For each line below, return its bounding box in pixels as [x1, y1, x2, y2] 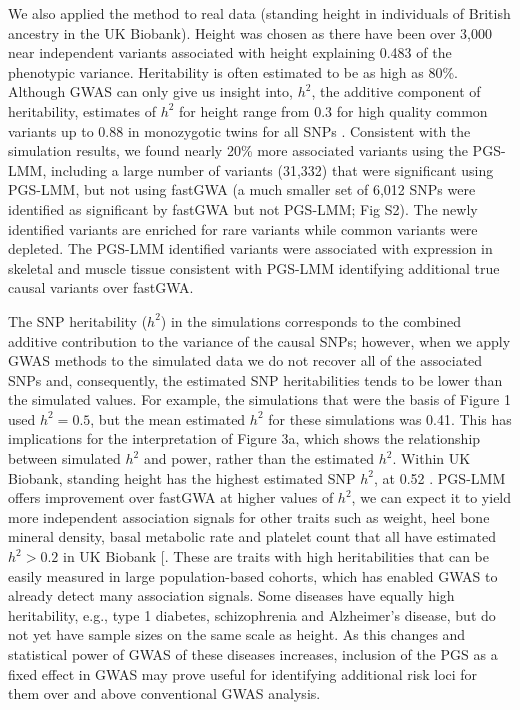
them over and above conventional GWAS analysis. [8, 683, 321, 704]
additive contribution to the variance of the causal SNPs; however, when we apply [8, 330, 511, 351]
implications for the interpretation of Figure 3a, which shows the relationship [8, 428, 481, 449]
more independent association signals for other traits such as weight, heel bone [8, 506, 490, 527]
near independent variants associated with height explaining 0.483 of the [8, 42, 452, 63]
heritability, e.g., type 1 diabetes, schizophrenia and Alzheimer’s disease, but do [8, 604, 496, 625]
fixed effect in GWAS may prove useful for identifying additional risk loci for [8, 663, 478, 684]
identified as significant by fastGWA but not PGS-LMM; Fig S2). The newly [8, 198, 478, 219]
